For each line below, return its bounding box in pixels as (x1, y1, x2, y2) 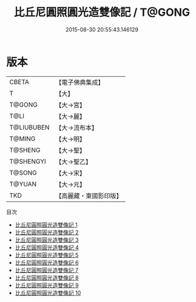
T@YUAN (9, 180, 37, 188)
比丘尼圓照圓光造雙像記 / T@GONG (13, 5, 191, 19)
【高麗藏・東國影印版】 (55, 191, 123, 200)
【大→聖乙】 (55, 157, 92, 166)
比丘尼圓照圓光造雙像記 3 (15, 236, 79, 243)
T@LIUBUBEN (9, 123, 50, 131)
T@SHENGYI (9, 157, 47, 165)
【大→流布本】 (55, 123, 98, 132)
